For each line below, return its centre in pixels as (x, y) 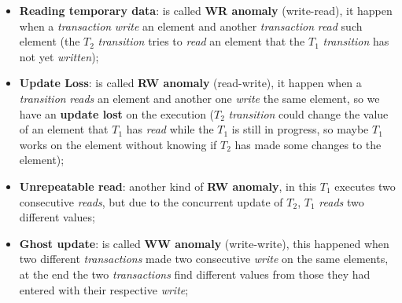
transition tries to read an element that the (201, 41)
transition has (356, 41)
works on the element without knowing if (118, 144)
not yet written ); (59, 56)
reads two (341, 201)
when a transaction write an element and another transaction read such (191, 26)
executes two (365, 186)
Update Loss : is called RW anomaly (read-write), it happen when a (190, 83)
